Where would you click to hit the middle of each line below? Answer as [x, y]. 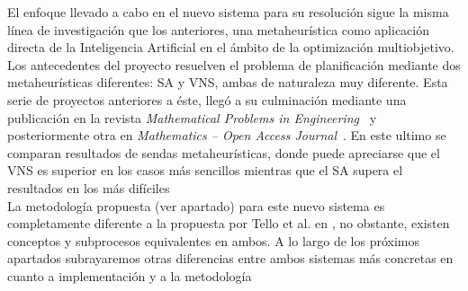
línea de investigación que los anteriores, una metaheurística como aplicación [219, 29]
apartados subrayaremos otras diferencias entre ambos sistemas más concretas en [230, 258]
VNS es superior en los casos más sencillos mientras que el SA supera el [205, 170]
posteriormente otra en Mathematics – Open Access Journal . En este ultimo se [227, 135]
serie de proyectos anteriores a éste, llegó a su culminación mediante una [207, 99]
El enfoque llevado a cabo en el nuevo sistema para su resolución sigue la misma [228, 12]
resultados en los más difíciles [89, 187]
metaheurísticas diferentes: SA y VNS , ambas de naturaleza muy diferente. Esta [228, 82]
